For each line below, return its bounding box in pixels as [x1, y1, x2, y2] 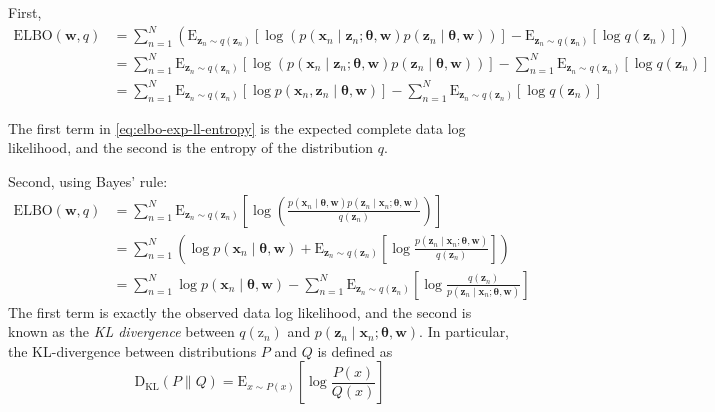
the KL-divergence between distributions [8, 340, 257, 361]
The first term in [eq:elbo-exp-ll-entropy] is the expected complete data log [8, 117, 466, 138]
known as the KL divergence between [8, 321, 235, 342]
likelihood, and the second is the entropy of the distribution [8, 137, 374, 158]
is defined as [317, 340, 393, 361]
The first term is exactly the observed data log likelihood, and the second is [8, 301, 472, 322]
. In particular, [419, 321, 510, 342]
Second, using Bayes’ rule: [8, 170, 168, 191]
